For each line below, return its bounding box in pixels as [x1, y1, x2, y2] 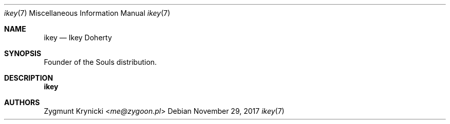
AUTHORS [4, 98, 40, 107]
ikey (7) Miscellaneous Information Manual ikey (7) [4, 9, 171, 17]
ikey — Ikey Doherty [44, 33, 112, 42]
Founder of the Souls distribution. [44, 58, 157, 66]
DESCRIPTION [4, 73, 53, 82]
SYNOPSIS [4, 49, 42, 58]
